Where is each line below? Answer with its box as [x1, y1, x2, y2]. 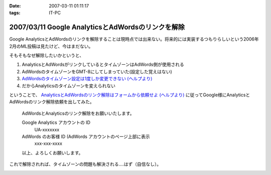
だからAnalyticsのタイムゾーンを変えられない [22, 83, 115, 89]
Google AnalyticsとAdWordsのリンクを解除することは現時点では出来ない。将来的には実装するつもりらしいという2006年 [9, 36, 259, 42]
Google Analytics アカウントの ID [22, 119, 90, 125]
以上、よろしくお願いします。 [22, 149, 83, 155]
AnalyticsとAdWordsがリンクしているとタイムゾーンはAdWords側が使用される [22, 62, 184, 68]
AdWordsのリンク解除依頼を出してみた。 [9, 99, 95, 105]
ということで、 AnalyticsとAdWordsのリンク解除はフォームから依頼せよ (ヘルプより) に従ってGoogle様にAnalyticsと [9, 92, 250, 98]
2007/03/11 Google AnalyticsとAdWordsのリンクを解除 [9, 23, 185, 32]
